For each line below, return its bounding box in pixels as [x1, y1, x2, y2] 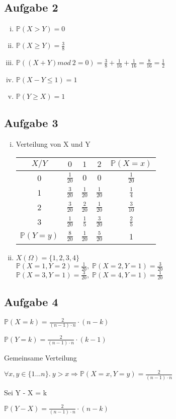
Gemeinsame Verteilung [4, 352, 77, 363]
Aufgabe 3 [4, 115, 58, 131]
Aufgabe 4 [4, 293, 58, 309]
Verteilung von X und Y [16, 139, 91, 149]
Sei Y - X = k [4, 387, 47, 397]
